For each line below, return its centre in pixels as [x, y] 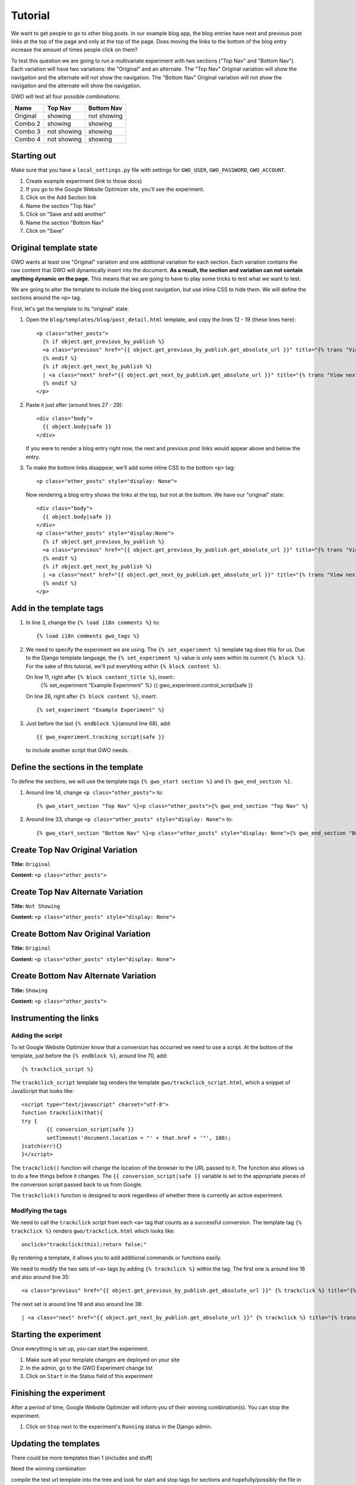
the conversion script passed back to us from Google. [77, 1184]
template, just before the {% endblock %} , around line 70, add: [89, 1056]
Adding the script [36, 1035]
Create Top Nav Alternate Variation [77, 892]
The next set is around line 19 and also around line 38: [77, 1304]
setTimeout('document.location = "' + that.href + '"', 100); [139, 1138]
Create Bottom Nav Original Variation [81, 934]
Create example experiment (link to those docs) [84, 181]
